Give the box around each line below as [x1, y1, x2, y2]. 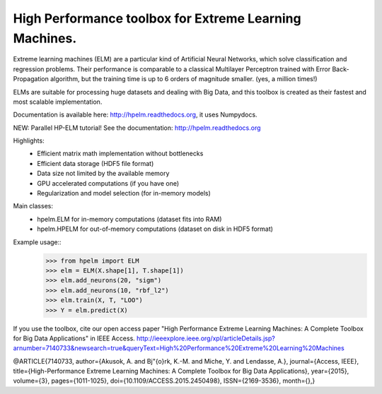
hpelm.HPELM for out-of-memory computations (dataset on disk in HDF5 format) [37, 225, 274, 233]
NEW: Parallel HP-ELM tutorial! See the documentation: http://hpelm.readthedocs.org [13, 124, 261, 132]
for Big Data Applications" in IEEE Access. [13, 334, 136, 342]
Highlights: [13, 136, 45, 145]
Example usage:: [13, 237, 62, 246]
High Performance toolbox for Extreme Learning [13, 11, 301, 26]
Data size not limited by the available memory [37, 169, 170, 178]
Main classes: [13, 202, 53, 210]
